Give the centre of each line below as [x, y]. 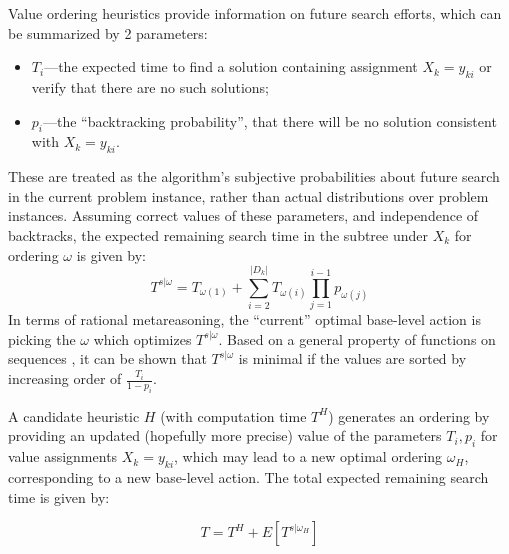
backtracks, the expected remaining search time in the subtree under [218, 234]
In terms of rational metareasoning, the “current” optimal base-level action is [244, 319]
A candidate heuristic [74, 415]
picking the [42, 338]
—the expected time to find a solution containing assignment [231, 66]
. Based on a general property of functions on [357, 338]
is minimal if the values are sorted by [352, 358]
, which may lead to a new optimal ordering [308, 456]
